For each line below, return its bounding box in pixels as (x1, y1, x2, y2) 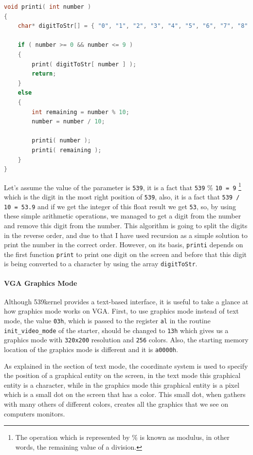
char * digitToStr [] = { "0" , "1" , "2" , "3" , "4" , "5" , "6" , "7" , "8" (18, 22, 248, 30)
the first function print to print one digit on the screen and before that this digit (4, 249, 247, 259)
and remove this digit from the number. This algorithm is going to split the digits (4, 220, 248, 230)
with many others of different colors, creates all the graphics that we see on (4, 399, 228, 409)
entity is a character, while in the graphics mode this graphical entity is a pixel (4, 379, 239, 390)
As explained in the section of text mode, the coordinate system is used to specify (4, 360, 248, 371)
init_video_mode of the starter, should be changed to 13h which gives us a (4, 325, 229, 335)
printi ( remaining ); (32, 146, 102, 154)
